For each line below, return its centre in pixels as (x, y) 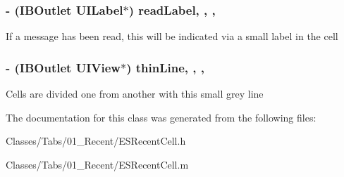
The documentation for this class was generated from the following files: (161, 117)
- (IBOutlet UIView (63, 67)
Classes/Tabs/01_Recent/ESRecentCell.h (96, 141)
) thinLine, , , (165, 67)
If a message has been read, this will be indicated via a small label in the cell (172, 36)
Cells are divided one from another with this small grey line (135, 94)
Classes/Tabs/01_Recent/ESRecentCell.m (97, 164)
